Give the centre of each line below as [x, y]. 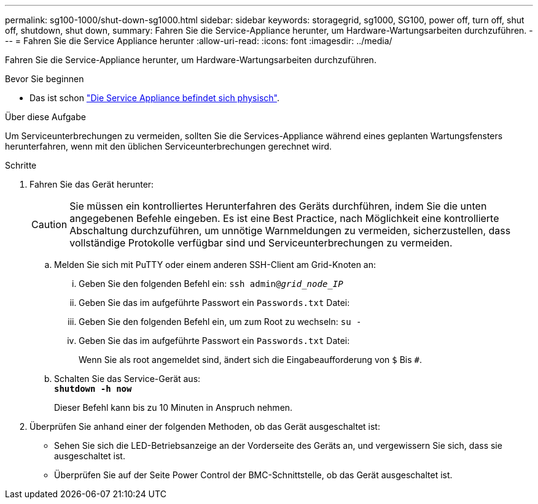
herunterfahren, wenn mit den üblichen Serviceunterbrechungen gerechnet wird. [169, 146]
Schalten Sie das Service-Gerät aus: [127, 379]
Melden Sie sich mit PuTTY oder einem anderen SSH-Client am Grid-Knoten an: [215, 265]
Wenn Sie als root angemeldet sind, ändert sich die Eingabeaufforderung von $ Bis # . [250, 360]
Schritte [21, 165]
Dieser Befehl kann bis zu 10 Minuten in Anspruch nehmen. [173, 407]
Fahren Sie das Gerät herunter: [92, 184]
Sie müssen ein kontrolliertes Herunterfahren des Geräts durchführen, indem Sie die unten [278, 206]
